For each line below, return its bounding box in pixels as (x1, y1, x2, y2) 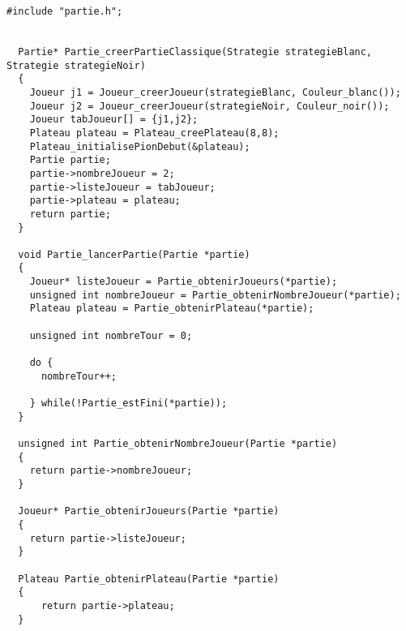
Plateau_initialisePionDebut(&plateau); (29, 140, 250, 152)
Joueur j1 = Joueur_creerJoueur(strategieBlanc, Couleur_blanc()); (29, 86, 401, 98)
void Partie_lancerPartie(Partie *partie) (18, 248, 250, 260)
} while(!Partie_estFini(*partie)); (29, 397, 228, 410)
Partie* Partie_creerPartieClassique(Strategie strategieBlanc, (18, 45, 373, 58)
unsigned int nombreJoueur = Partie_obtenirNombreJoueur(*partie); (29, 289, 401, 301)
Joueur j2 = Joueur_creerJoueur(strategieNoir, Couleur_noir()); (29, 100, 390, 112)
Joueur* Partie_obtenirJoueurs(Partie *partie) (18, 505, 280, 517)
